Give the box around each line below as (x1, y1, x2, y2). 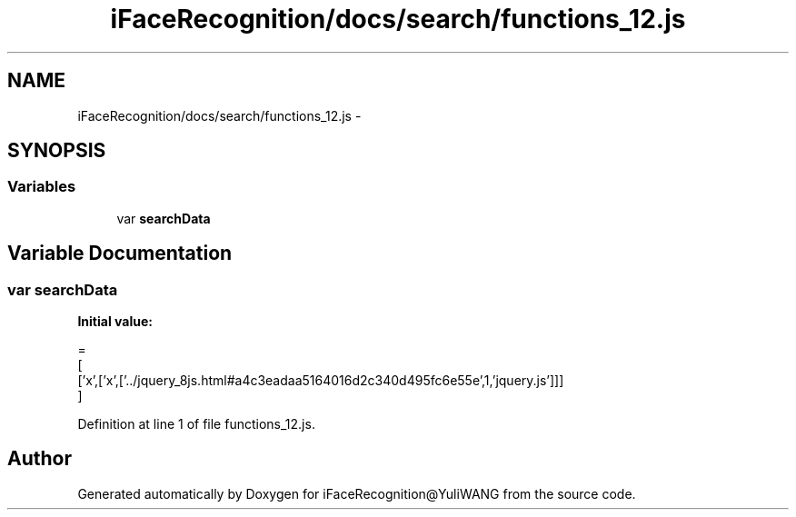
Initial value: (77, 313, 153, 330)
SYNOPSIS (7, 139, 106, 163)
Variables (7, 177, 76, 196)
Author (7, 447, 72, 471)
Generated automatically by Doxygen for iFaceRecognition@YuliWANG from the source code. (77, 485, 636, 502)
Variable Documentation (7, 242, 233, 265)
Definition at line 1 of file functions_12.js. (77, 416, 315, 432)
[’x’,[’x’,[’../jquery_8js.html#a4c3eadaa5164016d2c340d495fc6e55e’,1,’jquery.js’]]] (77, 373, 564, 389)
